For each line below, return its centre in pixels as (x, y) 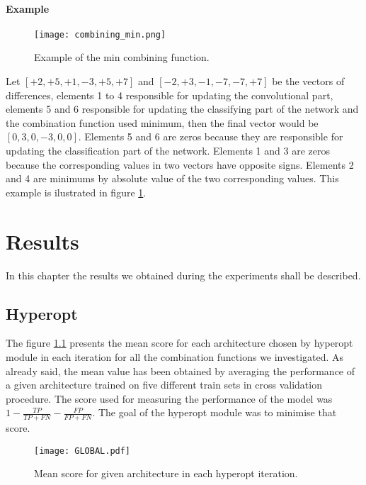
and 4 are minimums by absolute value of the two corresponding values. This (172, 178)
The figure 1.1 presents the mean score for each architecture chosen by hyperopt (179, 343)
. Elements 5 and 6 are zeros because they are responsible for (211, 136)
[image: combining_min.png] (100, 34)
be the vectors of (308, 81)
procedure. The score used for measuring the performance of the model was (169, 398)
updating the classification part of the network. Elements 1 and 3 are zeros (168, 151)
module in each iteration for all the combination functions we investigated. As (175, 356)
